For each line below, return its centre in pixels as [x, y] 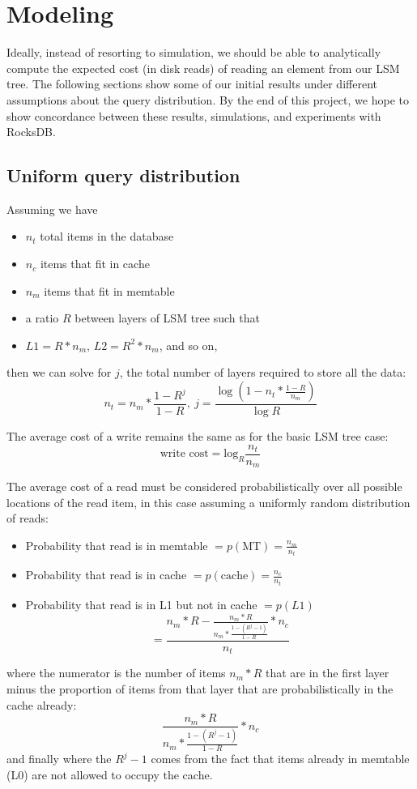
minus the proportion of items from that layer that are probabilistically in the [200, 689]
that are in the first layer [327, 673]
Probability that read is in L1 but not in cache [141, 604]
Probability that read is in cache [106, 575]
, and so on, [188, 345]
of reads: [28, 518]
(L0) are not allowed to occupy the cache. [110, 774]
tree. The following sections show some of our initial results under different [192, 84]
